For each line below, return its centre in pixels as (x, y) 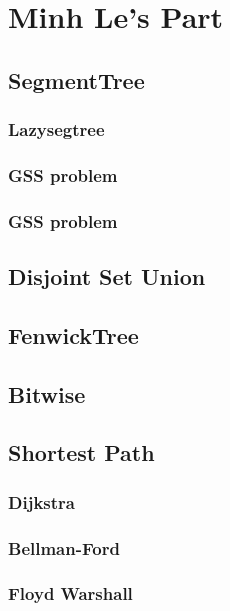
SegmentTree (76, 79)
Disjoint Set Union (107, 276)
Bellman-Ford (64, 547)
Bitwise (47, 393)
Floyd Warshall (70, 593)
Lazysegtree (56, 129)
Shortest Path (81, 452)
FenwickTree (73, 334)
